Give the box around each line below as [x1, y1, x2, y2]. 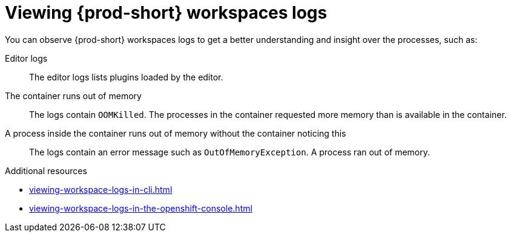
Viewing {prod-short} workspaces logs [5, 2, 328, 23]
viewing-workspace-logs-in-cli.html [29, 184, 173, 195]
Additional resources [5, 165, 87, 176]
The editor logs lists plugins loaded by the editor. [29, 71, 223, 82]
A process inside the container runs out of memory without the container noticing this [5, 128, 346, 138]
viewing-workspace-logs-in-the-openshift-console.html [29, 203, 252, 213]
